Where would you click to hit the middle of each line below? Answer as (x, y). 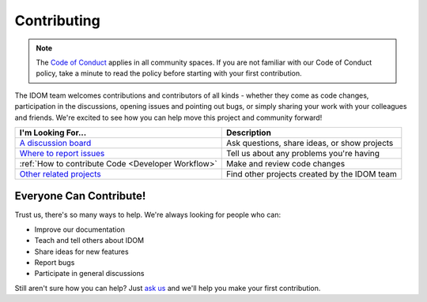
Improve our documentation (80, 229)
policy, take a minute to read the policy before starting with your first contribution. (169, 73)
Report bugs (55, 262)
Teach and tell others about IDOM (89, 240)
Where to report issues (62, 153)
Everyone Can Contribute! (80, 196)
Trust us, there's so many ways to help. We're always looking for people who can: (147, 215)
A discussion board (55, 143)
